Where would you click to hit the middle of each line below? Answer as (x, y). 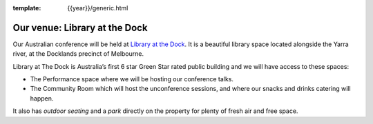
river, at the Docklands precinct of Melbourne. (78, 54)
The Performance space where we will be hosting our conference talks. (132, 79)
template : (27, 8)
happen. (42, 98)
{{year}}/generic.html (98, 8)
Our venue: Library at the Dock (80, 28)
